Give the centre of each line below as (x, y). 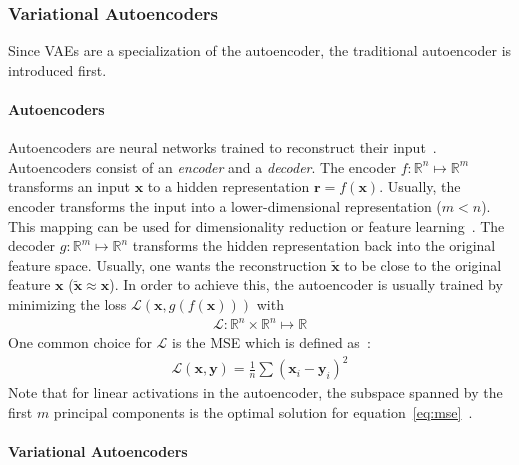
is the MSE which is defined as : (271, 342)
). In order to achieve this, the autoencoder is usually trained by (306, 284)
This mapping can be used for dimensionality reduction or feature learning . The (256, 225)
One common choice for (80, 342)
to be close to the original (423, 264)
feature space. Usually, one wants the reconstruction (167, 264)
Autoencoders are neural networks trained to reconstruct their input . (222, 147)
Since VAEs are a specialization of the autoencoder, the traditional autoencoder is (260, 50)
